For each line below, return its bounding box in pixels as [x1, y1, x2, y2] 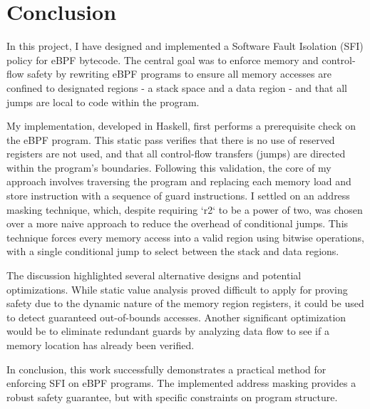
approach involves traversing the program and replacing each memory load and [6, 174, 351, 189]
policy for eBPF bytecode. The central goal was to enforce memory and [6, 52, 319, 67]
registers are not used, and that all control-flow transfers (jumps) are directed [6, 146, 346, 161]
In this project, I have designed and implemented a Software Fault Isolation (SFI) [6, 38, 364, 53]
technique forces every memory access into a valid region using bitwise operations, [6, 229, 364, 244]
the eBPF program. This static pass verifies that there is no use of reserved [6, 132, 335, 147]
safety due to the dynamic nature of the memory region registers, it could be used [6, 296, 364, 311]
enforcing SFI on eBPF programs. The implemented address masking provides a [6, 376, 356, 390]
